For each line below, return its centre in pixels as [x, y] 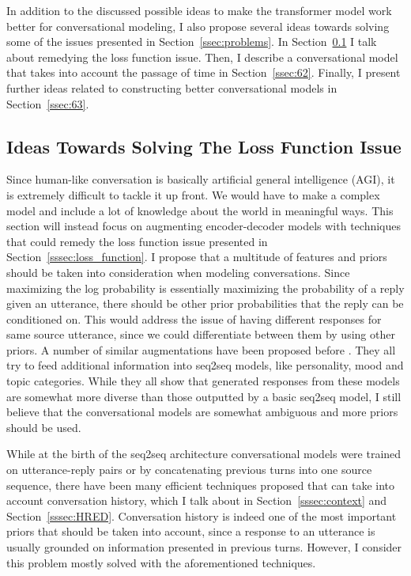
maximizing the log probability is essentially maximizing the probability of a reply [205, 288]
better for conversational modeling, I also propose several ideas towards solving [198, 26]
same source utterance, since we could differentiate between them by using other [201, 334]
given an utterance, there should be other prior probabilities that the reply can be [205, 303]
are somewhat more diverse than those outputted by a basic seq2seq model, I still [204, 396]
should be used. [44, 427]
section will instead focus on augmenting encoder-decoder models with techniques [204, 226]
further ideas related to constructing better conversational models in [172, 87]
